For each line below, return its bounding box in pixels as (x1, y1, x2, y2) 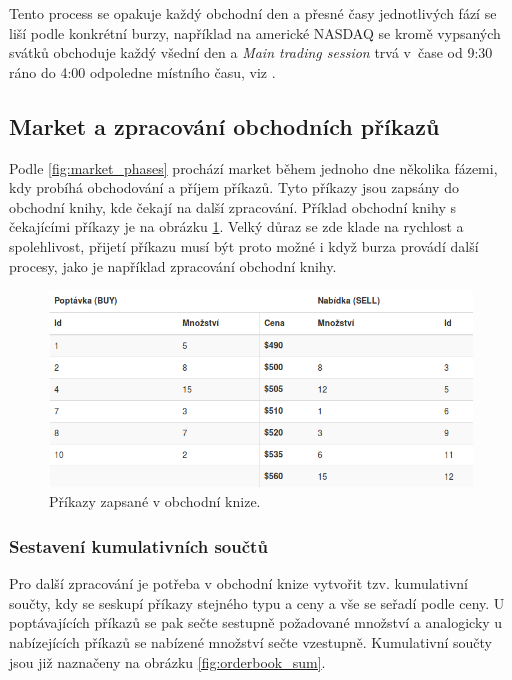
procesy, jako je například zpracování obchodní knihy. (9, 255, 337, 276)
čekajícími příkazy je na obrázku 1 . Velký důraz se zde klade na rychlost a (9, 216, 464, 237)
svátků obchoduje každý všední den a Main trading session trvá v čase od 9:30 (9, 42, 493, 63)
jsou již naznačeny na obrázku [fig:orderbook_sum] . (9, 651, 326, 672)
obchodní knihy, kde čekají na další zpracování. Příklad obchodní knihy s (9, 196, 456, 217)
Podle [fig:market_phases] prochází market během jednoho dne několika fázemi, (9, 157, 498, 178)
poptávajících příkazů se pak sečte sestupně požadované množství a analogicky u (9, 612, 503, 633)
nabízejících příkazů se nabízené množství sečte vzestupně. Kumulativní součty (9, 631, 493, 652)
